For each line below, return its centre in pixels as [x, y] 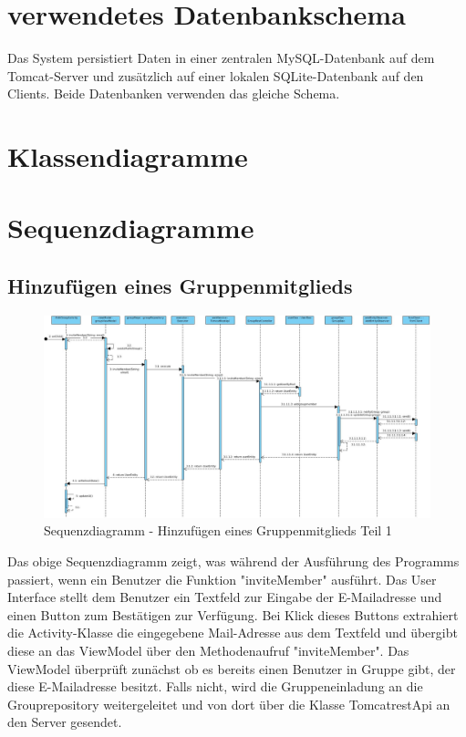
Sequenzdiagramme [131, 228]
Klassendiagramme [128, 156]
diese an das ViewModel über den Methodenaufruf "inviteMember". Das [208, 650]
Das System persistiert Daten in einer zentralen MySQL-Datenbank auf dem [221, 58]
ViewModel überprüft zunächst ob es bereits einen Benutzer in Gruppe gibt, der [232, 668]
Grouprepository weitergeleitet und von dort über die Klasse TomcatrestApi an [229, 704]
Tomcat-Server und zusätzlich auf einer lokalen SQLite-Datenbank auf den [216, 75]
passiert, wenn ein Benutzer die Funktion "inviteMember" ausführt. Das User [222, 579]
